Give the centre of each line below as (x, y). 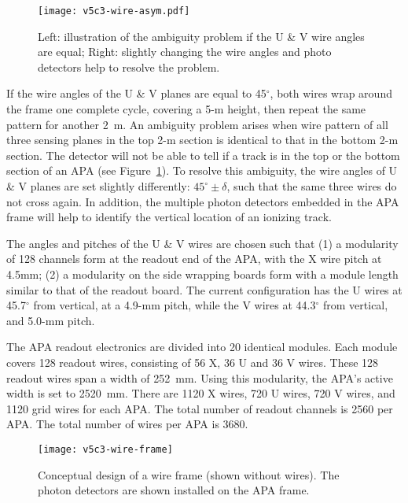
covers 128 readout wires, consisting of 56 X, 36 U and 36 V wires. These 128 (193, 362)
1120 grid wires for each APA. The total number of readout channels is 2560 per (200, 408)
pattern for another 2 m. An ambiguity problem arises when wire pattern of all (197, 124)
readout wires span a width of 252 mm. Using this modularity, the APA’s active (200, 377)
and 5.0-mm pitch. (51, 320)
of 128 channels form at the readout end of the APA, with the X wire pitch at (194, 259)
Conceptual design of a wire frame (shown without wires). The (189, 474)
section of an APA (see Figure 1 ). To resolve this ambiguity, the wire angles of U (202, 170)
